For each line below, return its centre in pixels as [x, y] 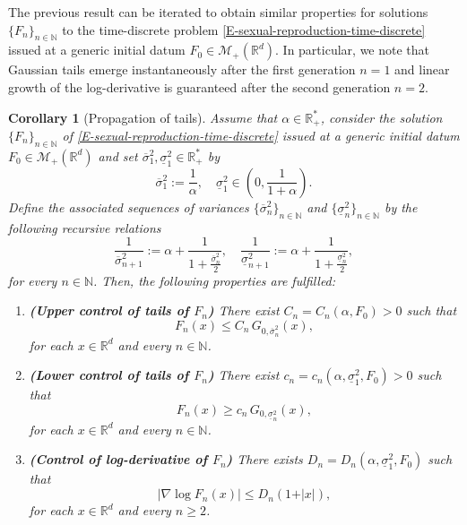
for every [33, 280]
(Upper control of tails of [109, 310]
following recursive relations [85, 227]
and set [118, 155]
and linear [422, 69]
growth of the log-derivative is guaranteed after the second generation [199, 86]
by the [401, 207]
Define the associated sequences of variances [129, 207]
